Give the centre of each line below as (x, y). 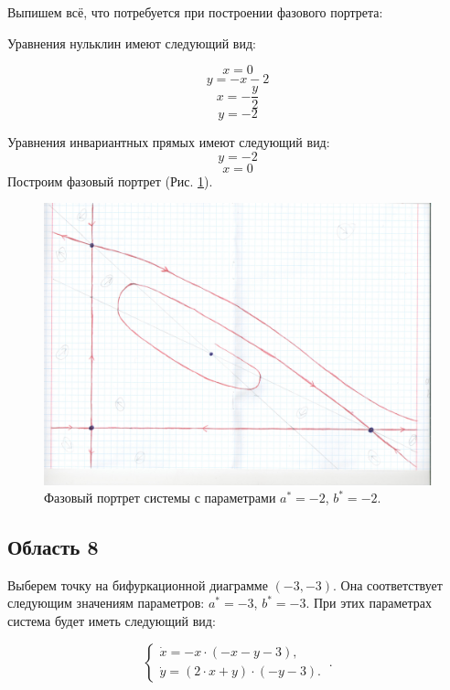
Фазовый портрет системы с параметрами (160, 498)
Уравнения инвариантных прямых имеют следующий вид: (169, 142)
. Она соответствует (388, 584)
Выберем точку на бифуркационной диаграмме (138, 584)
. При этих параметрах (369, 603)
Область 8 (53, 547)
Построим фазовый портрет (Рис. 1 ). (110, 180)
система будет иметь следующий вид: (112, 621)
